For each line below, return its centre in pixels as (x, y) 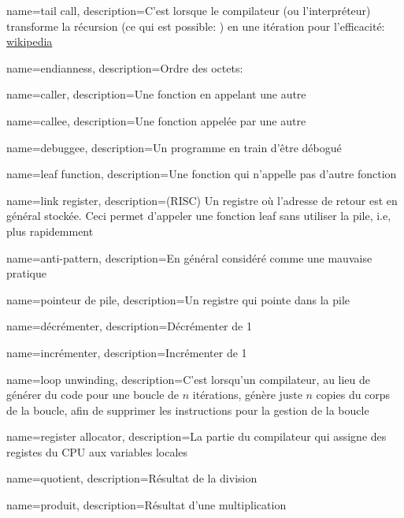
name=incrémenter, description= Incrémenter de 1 (127, 352)
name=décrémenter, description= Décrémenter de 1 (129, 326)
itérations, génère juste (247, 395)
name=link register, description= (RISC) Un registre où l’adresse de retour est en (202, 200)
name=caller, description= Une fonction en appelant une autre (156, 94)
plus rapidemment (50, 231)
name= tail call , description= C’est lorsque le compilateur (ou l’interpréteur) (189, 10)
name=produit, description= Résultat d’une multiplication (146, 505)
